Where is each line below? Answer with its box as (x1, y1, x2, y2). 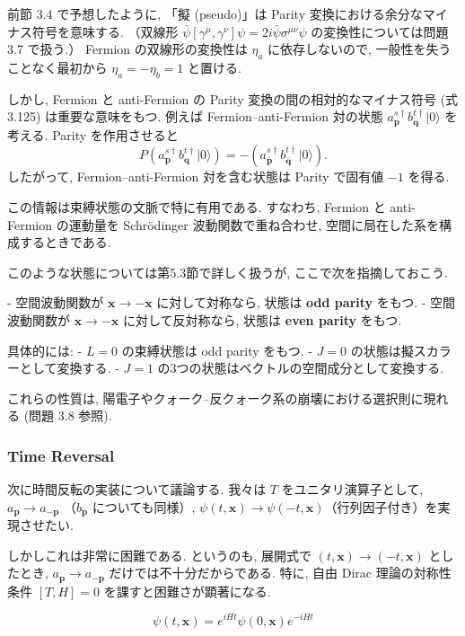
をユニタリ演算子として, (281, 480, 424, 499)
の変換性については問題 (311, 22, 449, 40)
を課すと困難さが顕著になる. (103, 581, 271, 600)
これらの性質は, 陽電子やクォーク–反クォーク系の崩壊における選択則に (7, 388, 424, 407)
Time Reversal (7, 444, 115, 466)
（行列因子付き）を (324, 497, 438, 516)
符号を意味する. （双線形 (31, 22, 179, 40)
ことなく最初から (7, 57, 108, 76)
